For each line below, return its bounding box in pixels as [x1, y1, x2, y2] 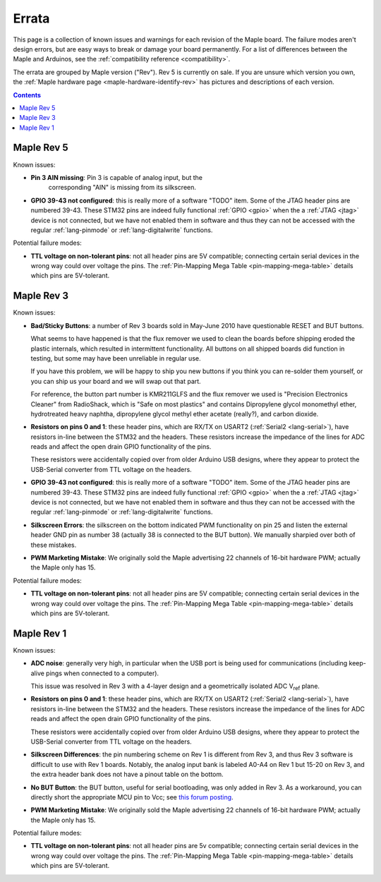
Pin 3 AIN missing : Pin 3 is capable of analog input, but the [30, 173, 202, 181]
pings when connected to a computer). [46, 669, 159, 677]
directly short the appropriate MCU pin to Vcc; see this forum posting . [30, 792, 234, 801]
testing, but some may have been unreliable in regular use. [30, 354, 201, 363]
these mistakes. [30, 540, 77, 549]
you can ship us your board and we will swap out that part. [30, 377, 201, 385]
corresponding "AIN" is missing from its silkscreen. [48, 183, 197, 192]
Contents [13, 90, 42, 99]
